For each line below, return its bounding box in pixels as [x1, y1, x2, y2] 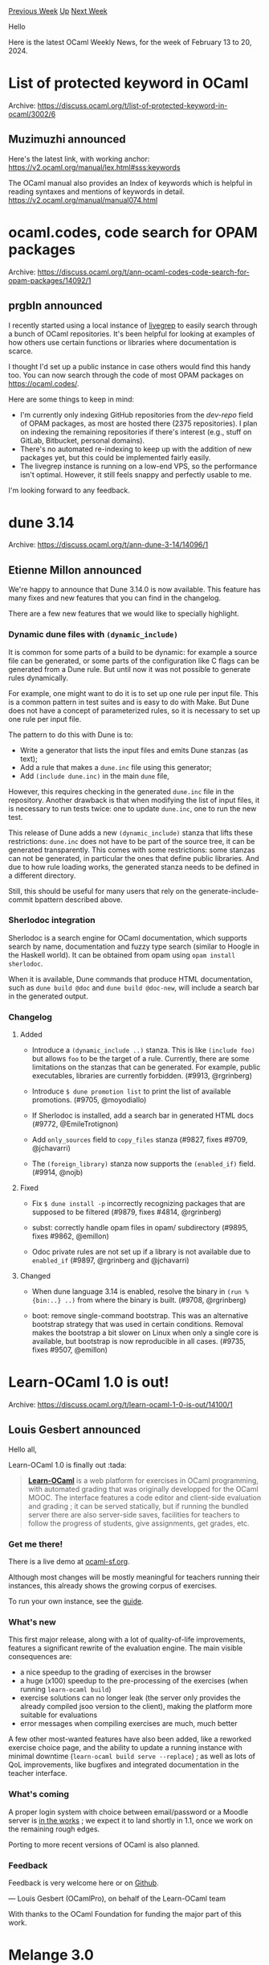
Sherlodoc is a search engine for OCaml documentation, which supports [8, 933, 247, 942]
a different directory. [8, 871, 76, 880]
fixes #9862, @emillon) [31, 1231, 110, 1241]
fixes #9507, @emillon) [31, 1345, 108, 1355]
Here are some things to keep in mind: [8, 394, 135, 404]
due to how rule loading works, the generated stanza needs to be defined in [8, 862, 259, 871]
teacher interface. [8, 1769, 68, 1778]
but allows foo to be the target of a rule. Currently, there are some [31, 1054, 250, 1064]
